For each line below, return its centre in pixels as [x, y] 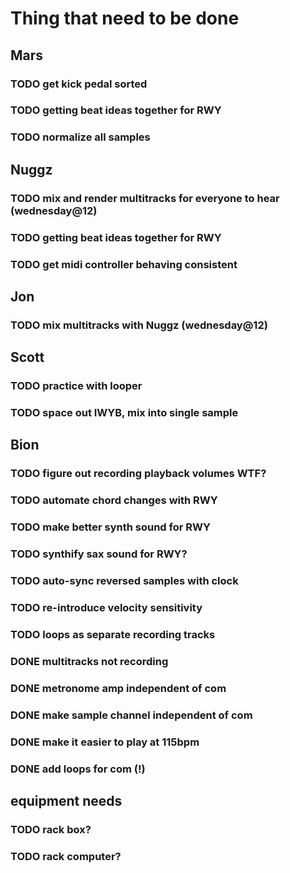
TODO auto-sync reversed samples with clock [124, 581]
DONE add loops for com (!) [78, 769]
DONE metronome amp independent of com [118, 688]
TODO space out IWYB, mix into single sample [124, 413]
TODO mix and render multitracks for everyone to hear [145, 198]
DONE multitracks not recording [89, 661]
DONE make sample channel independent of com [131, 715]
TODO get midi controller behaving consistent [124, 264]
